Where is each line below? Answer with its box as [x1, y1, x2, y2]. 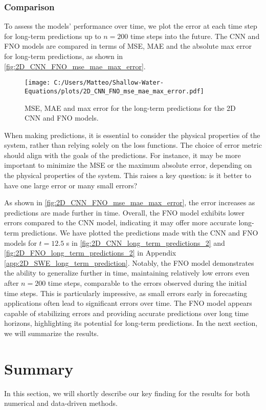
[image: [25, 79, 51, 87]
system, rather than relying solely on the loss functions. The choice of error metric [4, 140, 262, 150]
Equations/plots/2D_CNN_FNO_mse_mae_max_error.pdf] [25, 87, 204, 95]
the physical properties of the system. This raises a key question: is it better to [4, 170, 252, 181]
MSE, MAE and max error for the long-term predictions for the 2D [25, 102, 236, 113]
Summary [4, 358, 74, 379]
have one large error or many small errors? [4, 180, 138, 190]
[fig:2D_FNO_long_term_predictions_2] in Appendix [4, 247, 176, 258]
